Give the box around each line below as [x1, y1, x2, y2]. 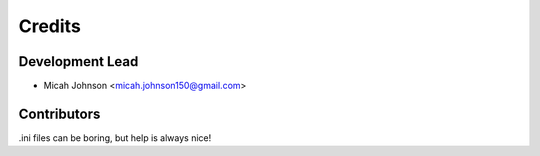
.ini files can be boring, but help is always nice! [18, 131, 212, 144]
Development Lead [18, 53, 139, 70]
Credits [18, 15, 82, 37]
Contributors [18, 105, 101, 122]
